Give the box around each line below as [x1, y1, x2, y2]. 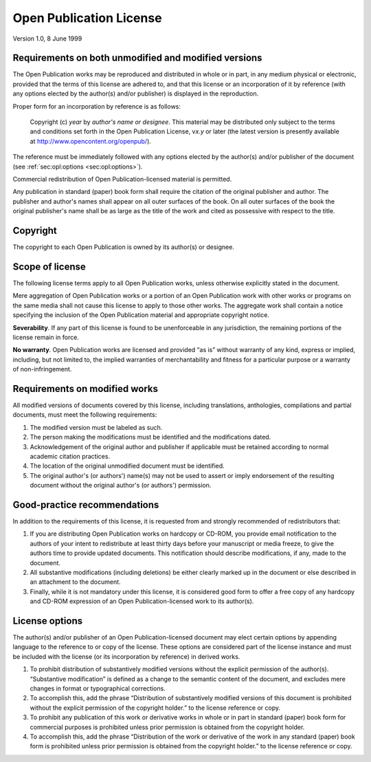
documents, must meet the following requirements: [12, 411, 157, 419]
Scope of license [12, 261, 86, 272]
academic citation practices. [30, 452, 110, 460]
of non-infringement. [12, 365, 72, 373]
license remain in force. [12, 333, 79, 341]
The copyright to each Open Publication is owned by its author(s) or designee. [12, 243, 235, 251]
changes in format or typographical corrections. [30, 684, 166, 693]
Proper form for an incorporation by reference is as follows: [12, 102, 181, 110]
